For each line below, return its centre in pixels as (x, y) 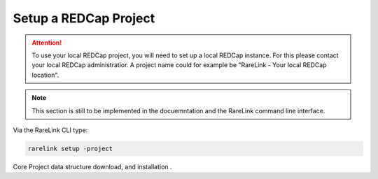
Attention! (47, 43)
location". (45, 75)
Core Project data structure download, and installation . (92, 166)
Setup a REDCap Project (84, 18)
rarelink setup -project (70, 148)
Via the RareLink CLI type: (50, 130)
